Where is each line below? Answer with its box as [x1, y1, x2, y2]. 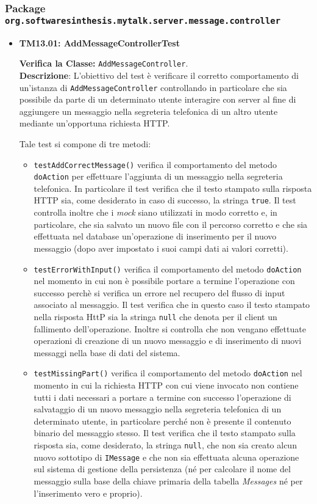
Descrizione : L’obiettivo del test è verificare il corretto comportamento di [19, 68, 299, 81]
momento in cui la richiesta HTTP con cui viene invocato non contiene [34, 379, 299, 392]
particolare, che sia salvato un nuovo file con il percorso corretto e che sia [34, 217, 308, 230]
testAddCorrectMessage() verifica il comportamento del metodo [34, 158, 277, 170]
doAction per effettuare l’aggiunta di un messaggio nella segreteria [34, 170, 283, 183]
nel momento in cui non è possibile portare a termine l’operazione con [34, 274, 295, 287]
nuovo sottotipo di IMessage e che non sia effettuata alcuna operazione [34, 450, 299, 463]
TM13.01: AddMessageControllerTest [19, 36, 180, 49]
